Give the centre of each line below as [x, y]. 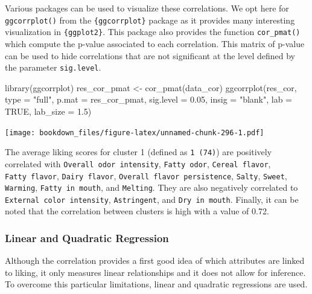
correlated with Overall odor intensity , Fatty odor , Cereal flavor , [138, 163]
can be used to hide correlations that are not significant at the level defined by [150, 55]
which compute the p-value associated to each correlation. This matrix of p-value [155, 43]
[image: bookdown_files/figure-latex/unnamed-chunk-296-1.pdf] [135, 133]
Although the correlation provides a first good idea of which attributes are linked [155, 260]
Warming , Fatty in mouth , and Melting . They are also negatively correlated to [151, 187]
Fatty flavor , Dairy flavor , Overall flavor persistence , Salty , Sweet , [146, 175]
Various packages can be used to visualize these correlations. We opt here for [147, 8]
